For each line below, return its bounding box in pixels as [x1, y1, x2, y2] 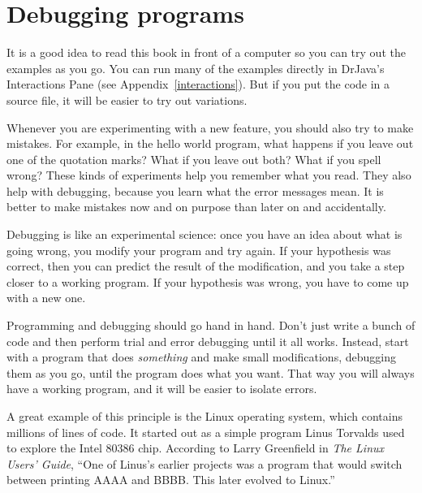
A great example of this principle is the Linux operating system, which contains [6, 408, 403, 424]
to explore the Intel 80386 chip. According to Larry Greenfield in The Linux [6, 439, 385, 456]
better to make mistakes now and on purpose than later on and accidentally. [6, 198, 386, 215]
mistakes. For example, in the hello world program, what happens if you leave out [6, 135, 414, 152]
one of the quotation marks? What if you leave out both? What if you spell [6, 150, 381, 167]
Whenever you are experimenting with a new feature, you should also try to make [6, 119, 414, 136]
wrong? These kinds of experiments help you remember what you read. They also [6, 166, 411, 184]
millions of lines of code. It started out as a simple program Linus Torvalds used [6, 423, 405, 440]
